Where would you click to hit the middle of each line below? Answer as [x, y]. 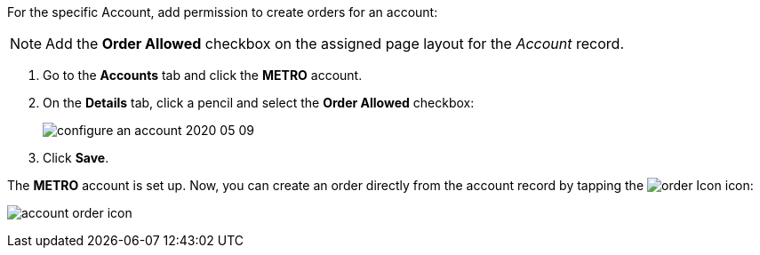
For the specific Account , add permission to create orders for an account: [223, 12]
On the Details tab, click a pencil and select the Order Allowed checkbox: [259, 103]
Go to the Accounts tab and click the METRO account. [203, 75]
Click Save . [76, 158]
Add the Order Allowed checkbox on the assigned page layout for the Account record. [335, 44]
